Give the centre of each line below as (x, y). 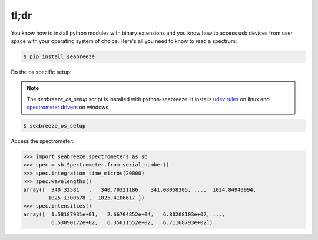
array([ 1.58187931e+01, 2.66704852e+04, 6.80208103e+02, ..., (124, 214)
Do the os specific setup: (41, 72)
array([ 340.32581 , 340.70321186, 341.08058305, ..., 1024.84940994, (140, 189)
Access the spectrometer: (42, 141)
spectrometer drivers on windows (68, 107)
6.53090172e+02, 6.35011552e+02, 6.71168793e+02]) (132, 223)
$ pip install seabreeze (59, 56)
